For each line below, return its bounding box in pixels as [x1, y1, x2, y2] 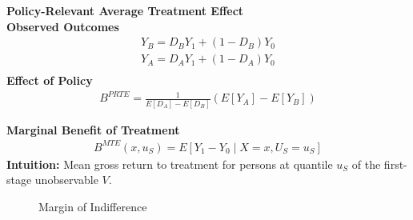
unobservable [34, 171, 98, 188]
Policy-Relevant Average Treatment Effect [6, 2, 244, 18]
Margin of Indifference [38, 198, 147, 215]
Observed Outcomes [6, 18, 119, 34]
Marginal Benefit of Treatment [6, 121, 180, 138]
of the [351, 155, 381, 172]
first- [383, 155, 407, 172]
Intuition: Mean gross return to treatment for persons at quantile [6, 155, 333, 172]
